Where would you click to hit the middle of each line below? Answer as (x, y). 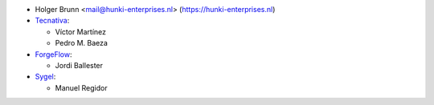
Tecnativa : (52, 21)
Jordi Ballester (79, 65)
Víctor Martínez (81, 31)
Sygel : (45, 77)
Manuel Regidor (81, 87)
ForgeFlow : (53, 54)
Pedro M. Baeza (82, 43)
